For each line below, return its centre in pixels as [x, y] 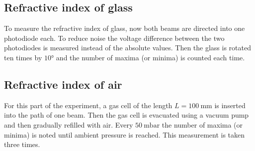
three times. [22, 144]
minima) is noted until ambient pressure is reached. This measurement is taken [125, 134]
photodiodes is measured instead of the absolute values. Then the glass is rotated [127, 48]
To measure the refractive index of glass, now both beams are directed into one [125, 28]
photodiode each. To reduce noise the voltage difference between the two [114, 38]
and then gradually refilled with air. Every [69, 124]
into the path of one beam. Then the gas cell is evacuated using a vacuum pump [127, 115]
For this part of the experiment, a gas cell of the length [88, 105]
